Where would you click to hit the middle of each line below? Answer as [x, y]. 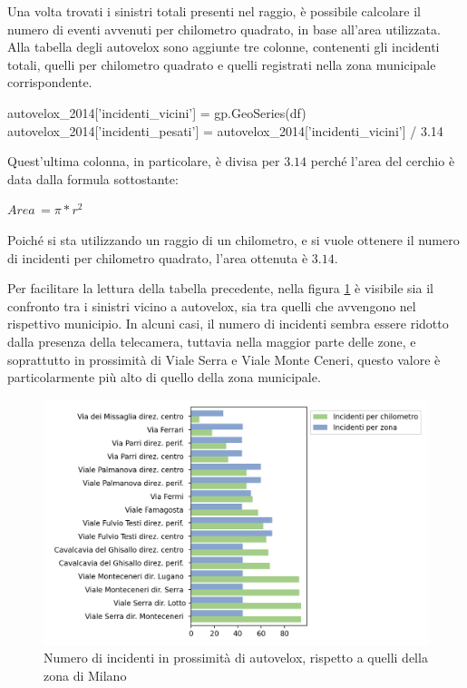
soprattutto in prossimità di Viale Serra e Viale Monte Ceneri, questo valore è [224, 359]
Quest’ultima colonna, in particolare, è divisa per [144, 161]
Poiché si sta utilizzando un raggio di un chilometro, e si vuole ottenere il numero [233, 239]
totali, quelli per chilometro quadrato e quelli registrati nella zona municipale [222, 64]
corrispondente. [50, 82]
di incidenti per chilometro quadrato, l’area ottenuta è [158, 257]
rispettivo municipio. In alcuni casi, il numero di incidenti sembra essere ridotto [228, 324]
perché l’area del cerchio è [383, 161]
